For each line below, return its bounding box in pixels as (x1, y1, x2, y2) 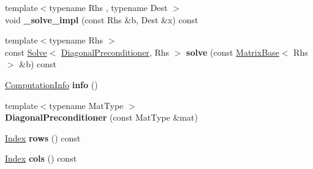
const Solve (5, 45, 47, 58)
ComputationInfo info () (5, 78, 98, 91)
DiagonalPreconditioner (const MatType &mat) (5, 111, 198, 124)
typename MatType (49, 99, 124, 111)
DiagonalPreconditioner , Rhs (61, 45, 170, 58)
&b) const (19, 58, 57, 70)
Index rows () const (5, 131, 81, 144)
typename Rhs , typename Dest (49, 1, 168, 13)
